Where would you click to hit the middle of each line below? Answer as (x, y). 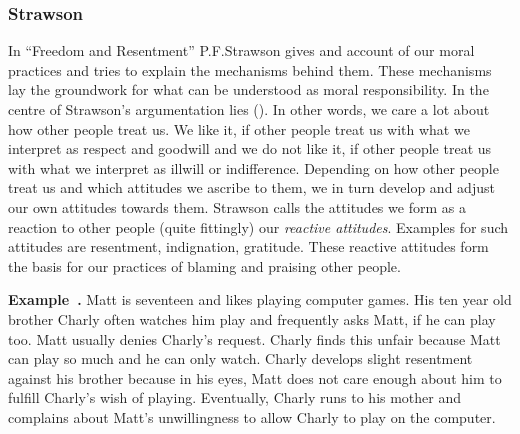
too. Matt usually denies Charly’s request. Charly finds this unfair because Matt (254, 338)
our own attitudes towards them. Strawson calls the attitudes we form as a (237, 206)
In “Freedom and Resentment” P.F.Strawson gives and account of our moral (241, 50)
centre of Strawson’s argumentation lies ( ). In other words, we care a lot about (249, 109)
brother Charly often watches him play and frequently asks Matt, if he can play (252, 318)
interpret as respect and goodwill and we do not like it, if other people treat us (250, 148)
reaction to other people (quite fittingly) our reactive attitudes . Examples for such (258, 226)
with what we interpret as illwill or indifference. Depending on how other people (253, 167)
